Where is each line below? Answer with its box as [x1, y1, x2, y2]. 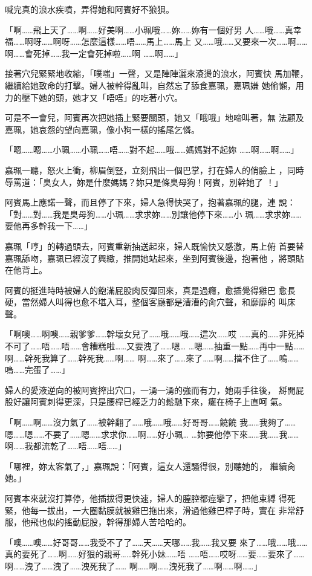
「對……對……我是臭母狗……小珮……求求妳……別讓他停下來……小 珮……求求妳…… [5, 207, 302, 220]
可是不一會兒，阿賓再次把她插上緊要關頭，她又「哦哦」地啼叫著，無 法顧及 [5, 111, 304, 124]
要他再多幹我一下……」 [5, 219, 93, 232]
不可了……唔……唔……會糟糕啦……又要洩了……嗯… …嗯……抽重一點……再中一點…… [5, 340, 305, 352]
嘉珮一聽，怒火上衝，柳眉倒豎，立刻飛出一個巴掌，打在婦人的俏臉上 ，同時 [5, 163, 304, 176]
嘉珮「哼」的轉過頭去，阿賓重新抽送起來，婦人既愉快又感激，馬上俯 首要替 [5, 239, 304, 252]
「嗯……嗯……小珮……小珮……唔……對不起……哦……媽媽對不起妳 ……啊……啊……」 [5, 143, 299, 156]
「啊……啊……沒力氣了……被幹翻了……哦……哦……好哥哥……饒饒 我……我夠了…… [5, 416, 296, 429]
